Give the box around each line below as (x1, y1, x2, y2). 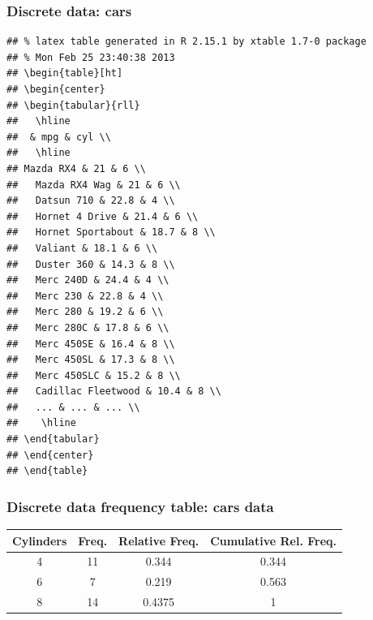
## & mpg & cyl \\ (6, 131, 111, 143)
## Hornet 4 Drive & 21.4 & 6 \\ (6, 210, 199, 222)
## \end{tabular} (6, 433, 100, 446)
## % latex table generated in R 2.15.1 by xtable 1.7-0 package (6, 36, 367, 48)
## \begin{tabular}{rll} (6, 99, 140, 111)
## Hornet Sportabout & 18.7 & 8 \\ (6, 226, 216, 239)
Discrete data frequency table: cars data (6, 496, 274, 516)
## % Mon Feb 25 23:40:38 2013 (6, 51, 175, 63)
